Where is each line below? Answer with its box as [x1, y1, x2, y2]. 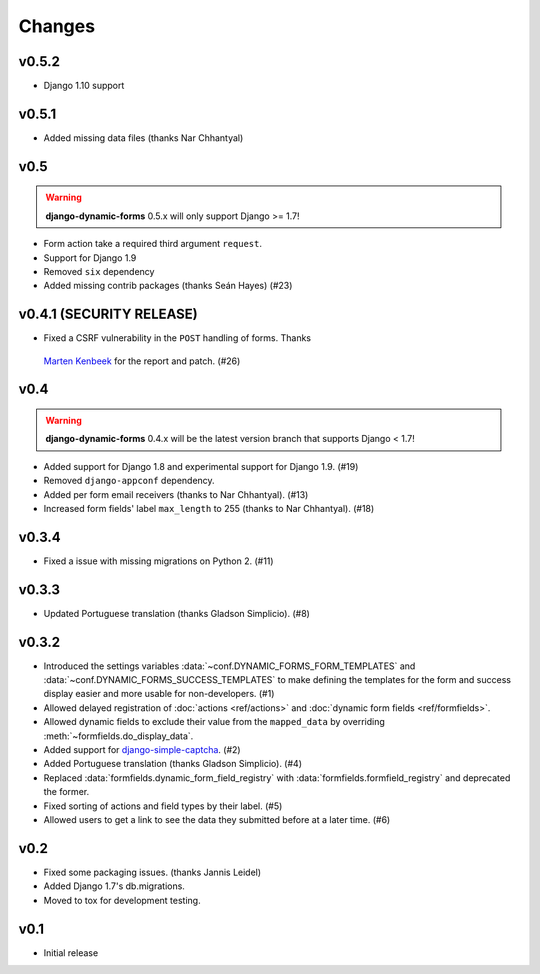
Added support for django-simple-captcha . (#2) [43, 744, 241, 756]
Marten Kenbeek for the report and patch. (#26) [43, 355, 241, 367]
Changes [18, 15, 95, 37]
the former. [43, 786, 90, 798]
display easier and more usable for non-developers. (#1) [43, 688, 275, 700]
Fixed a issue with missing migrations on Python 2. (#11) [43, 555, 274, 567]
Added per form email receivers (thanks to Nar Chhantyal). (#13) [43, 488, 309, 500]
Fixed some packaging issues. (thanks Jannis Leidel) [43, 866, 262, 878]
